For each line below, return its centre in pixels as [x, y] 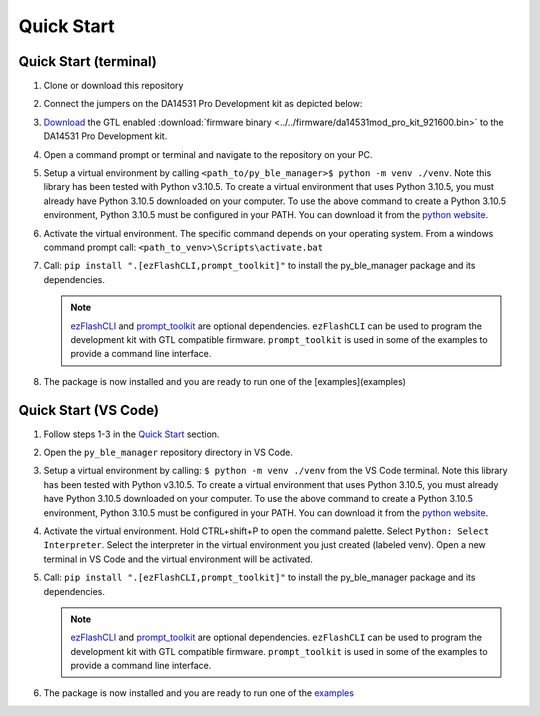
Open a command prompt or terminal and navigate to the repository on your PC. [208, 154]
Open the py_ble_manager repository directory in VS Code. [168, 452]
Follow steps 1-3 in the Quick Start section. [131, 434]
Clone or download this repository [113, 86]
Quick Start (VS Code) [89, 410]
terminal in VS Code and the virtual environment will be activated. [178, 559]
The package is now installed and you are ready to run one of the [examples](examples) [225, 381]
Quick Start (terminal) [87, 61]
